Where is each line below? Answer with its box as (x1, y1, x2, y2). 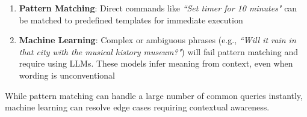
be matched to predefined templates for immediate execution (19, 13, 243, 26)
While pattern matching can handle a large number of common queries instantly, (5, 89, 303, 101)
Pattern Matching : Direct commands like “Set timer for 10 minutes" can (19, 2, 297, 14)
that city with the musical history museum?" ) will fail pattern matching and (19, 45, 299, 58)
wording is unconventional (19, 68, 115, 81)
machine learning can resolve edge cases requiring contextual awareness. (5, 101, 270, 113)
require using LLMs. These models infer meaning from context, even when (19, 57, 293, 70)
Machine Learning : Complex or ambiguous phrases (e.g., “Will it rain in (19, 34, 296, 46)
